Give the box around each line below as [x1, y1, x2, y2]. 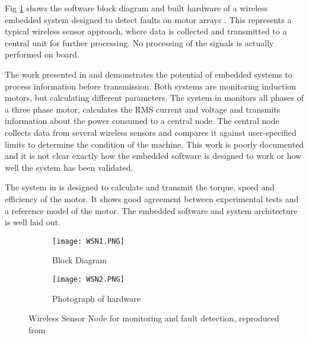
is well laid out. [5, 216, 60, 228]
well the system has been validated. [5, 161, 133, 173]
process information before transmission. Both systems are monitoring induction [5, 79, 297, 92]
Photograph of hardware [52, 292, 141, 304]
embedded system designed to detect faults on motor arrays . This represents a [5, 13, 292, 25]
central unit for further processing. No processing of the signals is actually [5, 36, 274, 49]
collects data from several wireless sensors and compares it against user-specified [5, 126, 297, 138]
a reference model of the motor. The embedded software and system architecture [5, 204, 298, 216]
